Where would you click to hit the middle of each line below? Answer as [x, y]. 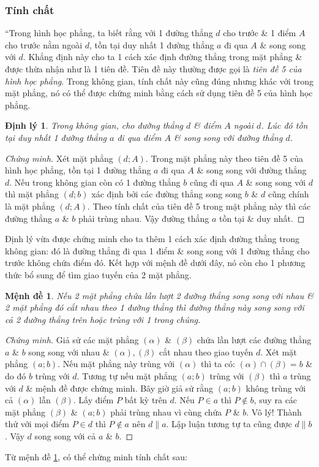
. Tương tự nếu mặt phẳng [127, 376]
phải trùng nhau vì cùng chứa [166, 412]
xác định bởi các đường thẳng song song [167, 194]
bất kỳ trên [146, 400]
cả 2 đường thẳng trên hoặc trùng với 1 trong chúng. [103, 319]
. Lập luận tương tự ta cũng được [229, 424]
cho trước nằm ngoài [44, 44]
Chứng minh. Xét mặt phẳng [59, 158]
